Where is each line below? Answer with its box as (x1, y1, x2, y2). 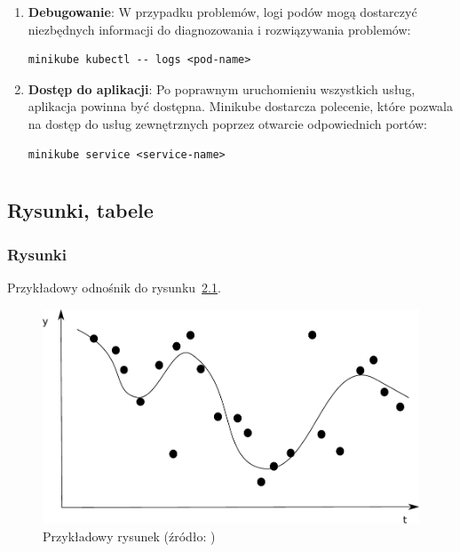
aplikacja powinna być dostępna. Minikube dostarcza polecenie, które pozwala (28, 97, 454, 116)
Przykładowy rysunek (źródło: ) (43, 527, 216, 546)
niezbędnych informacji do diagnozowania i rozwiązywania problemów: (28, 20, 411, 38)
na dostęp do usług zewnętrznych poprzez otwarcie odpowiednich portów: (28, 114, 427, 132)
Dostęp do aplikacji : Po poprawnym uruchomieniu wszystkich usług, (28, 79, 416, 98)
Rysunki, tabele (7, 196, 154, 224)
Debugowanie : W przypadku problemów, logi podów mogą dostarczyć (28, 3, 417, 20)
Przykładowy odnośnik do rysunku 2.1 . (7, 277, 221, 296)
